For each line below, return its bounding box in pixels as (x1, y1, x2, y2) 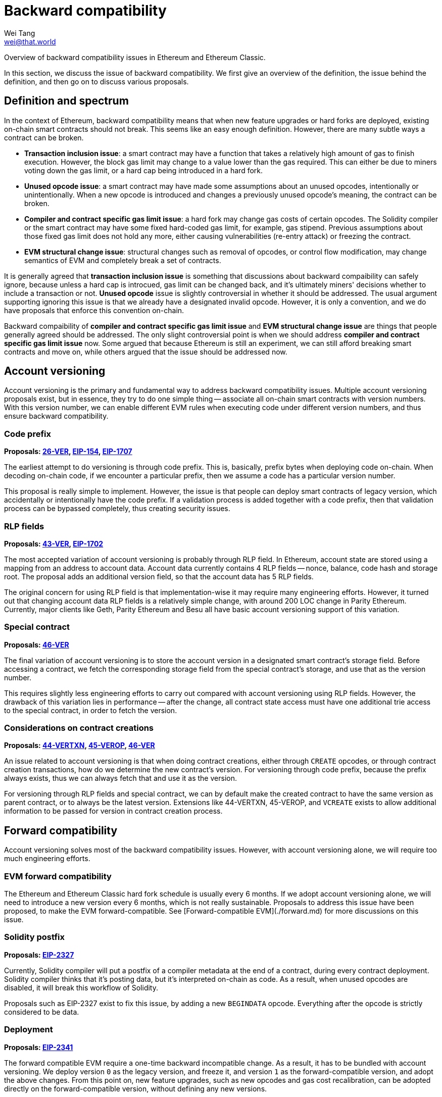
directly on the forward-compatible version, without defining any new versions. (4, 1084, 267, 1093)
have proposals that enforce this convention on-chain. (4, 306, 184, 315)
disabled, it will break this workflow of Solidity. (4, 983, 158, 992)
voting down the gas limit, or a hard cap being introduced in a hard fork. (24, 166, 263, 175)
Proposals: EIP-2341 (4, 1042, 73, 1052)
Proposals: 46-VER (4, 640, 69, 649)
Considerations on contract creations (4, 723, 154, 733)
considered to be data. (4, 1007, 79, 1016)
